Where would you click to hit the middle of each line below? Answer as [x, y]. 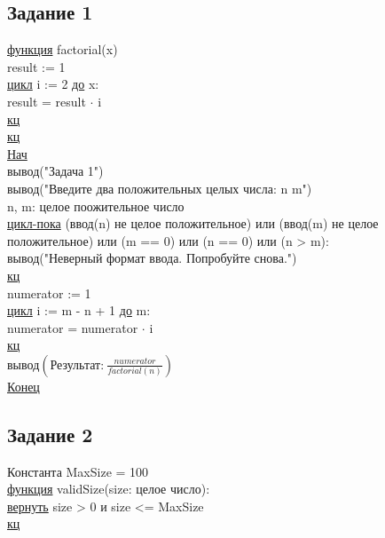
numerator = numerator [73, 327]
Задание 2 [50, 434]
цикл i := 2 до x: [53, 84]
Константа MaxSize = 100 [78, 471]
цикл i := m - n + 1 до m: [79, 310]
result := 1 [36, 66]
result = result [47, 101]
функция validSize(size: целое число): [109, 489]
